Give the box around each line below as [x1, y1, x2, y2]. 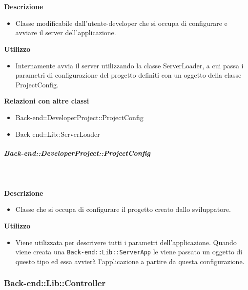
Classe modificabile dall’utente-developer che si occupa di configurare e [15, 18, 227, 28]
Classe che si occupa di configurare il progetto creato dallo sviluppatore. [15, 204, 231, 214]
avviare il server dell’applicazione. [15, 27, 116, 38]
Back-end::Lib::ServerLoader [15, 128, 100, 139]
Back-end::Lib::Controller [4, 277, 106, 289]
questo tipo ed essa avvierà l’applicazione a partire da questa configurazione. [15, 256, 245, 266]
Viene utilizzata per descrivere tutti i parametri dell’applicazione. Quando [15, 237, 237, 247]
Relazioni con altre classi [4, 96, 89, 106]
